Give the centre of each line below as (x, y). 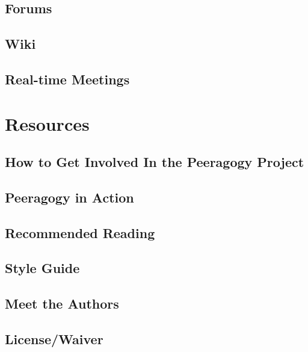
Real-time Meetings (67, 79)
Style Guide (42, 268)
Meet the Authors (62, 303)
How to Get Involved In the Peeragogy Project (155, 162)
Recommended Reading (80, 232)
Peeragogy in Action (69, 197)
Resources (47, 123)
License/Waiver (54, 339)
